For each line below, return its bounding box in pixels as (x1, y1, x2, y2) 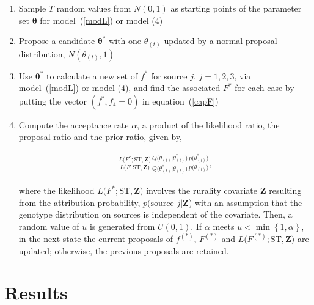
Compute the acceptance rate (18, 118, 129, 131)
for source (150, 69, 188, 82)
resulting (269, 184, 302, 197)
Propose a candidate (18, 34, 95, 47)
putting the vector (18, 94, 87, 107)
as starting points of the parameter (170, 2, 302, 14)
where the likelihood (18, 184, 95, 197)
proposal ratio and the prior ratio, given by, (18, 130, 182, 143)
